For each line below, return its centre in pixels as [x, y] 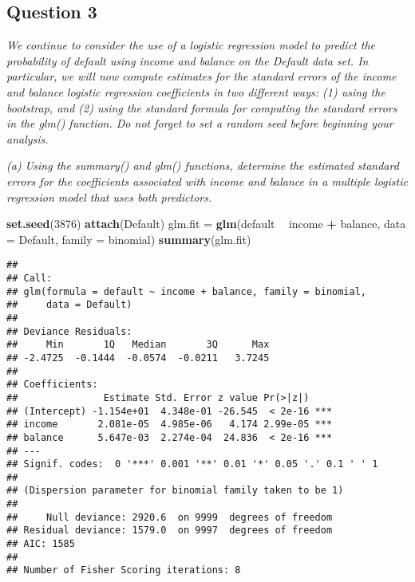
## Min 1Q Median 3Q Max [138, 345]
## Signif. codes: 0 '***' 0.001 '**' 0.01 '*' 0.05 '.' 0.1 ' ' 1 [192, 464]
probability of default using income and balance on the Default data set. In [188, 60]
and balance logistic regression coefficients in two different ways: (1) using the [196, 91]
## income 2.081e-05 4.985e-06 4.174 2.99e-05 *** [170, 425]
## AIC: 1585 [41, 544]
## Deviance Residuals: [69, 331]
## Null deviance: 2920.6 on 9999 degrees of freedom [170, 517]
